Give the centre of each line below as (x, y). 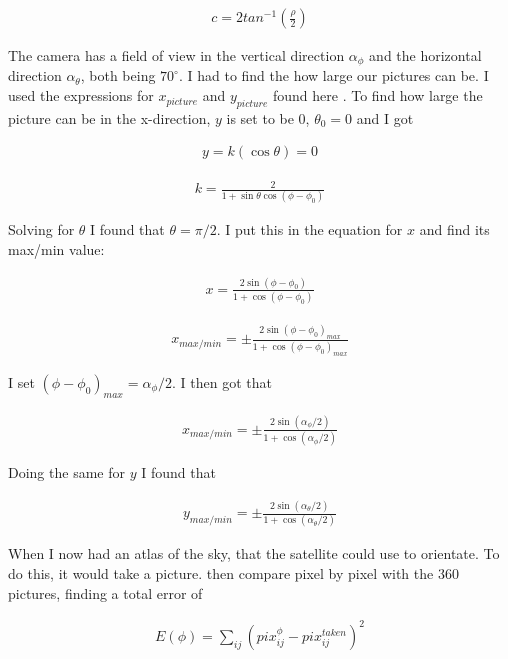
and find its (454, 229)
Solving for (41, 229)
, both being (118, 75)
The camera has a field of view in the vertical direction (176, 55)
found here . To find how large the (377, 95)
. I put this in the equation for (309, 229)
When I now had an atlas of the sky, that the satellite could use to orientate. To (254, 553)
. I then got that (222, 381)
